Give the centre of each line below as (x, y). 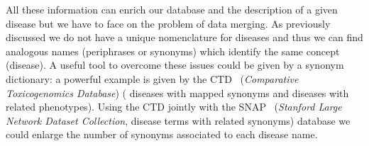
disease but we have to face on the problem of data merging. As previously (168, 23)
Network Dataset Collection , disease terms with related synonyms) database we (178, 120)
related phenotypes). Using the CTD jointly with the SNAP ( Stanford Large (174, 107)
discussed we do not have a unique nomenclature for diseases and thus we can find (184, 37)
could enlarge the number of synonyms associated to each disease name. (162, 134)
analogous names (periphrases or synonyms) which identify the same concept (173, 51)
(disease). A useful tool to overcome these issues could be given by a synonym (175, 65)
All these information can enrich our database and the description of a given (172, 9)
